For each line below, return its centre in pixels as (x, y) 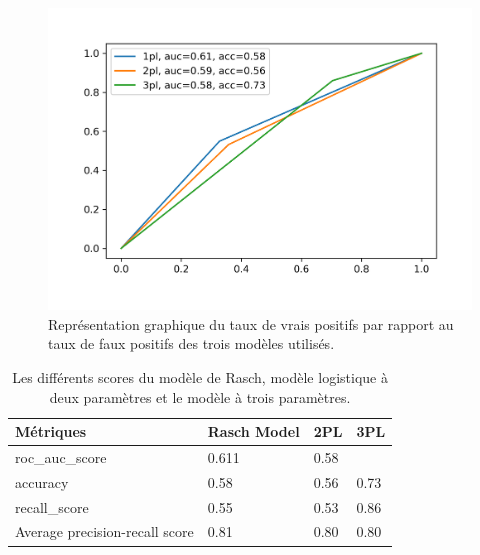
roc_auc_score (61, 456)
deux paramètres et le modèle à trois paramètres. (200, 396)
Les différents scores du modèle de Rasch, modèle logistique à (200, 376)
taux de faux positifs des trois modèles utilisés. (191, 343)
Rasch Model (253, 431)
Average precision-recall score (104, 531)
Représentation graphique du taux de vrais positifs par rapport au (251, 323)
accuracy (42, 481)
